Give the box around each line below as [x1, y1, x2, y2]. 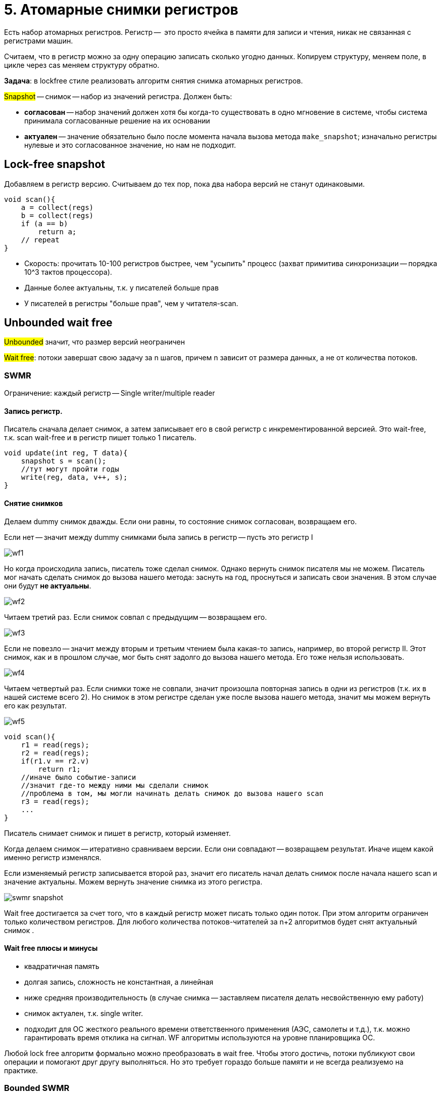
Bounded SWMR [4, 1083, 70, 1093]
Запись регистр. [4, 406, 63, 415]
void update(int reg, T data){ [4, 449, 128, 457]
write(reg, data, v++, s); [21, 473, 128, 482]
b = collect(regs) [21, 211, 94, 220]
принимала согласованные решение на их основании [24, 116, 210, 125]
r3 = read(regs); [21, 797, 89, 806]
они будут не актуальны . [4, 581, 91, 590]
